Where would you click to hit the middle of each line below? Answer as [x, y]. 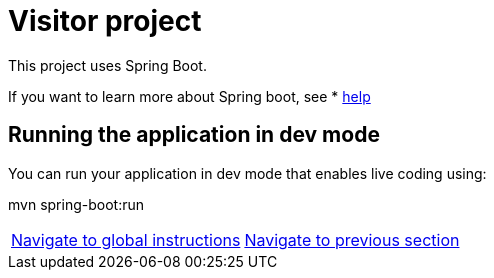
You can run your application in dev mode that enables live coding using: [247, 173]
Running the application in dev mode [194, 135]
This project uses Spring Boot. [107, 65]
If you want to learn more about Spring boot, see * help [189, 96]
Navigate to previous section [352, 239]
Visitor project [105, 21]
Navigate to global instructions [126, 239]
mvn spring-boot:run [76, 204]
